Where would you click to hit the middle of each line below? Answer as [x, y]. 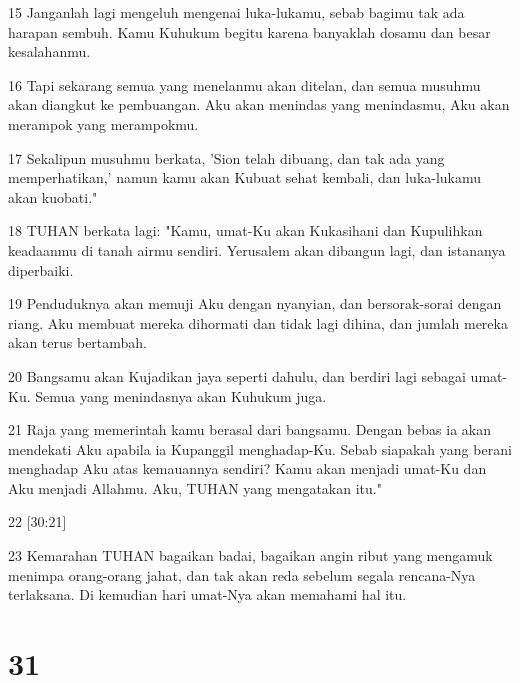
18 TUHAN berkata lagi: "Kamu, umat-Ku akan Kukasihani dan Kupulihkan [245, 230]
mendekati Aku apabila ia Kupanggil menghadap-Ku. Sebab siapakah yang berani [260, 448]
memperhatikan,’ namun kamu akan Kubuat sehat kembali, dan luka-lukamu [245, 177]
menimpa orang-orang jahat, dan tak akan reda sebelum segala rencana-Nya [242, 574]
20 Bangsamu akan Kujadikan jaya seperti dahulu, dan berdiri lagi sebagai [237, 375]
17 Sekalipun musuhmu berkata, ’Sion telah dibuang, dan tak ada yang [226, 157]
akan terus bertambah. [78, 342]
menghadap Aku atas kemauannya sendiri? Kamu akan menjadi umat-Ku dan [247, 468]
